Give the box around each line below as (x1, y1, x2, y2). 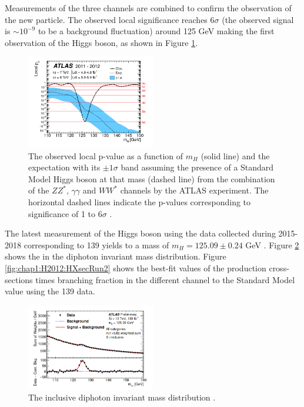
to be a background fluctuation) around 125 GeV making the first (38, 25, 275, 37)
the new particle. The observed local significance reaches (5, 13, 208, 25)
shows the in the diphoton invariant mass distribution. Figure (5, 250, 226, 262)
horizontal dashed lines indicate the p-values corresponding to (28, 196, 251, 208)
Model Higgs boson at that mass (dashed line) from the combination (28, 172, 275, 185)
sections (5, 273, 33, 285)
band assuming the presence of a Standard (121, 161, 274, 173)
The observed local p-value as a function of (28, 149, 183, 162)
